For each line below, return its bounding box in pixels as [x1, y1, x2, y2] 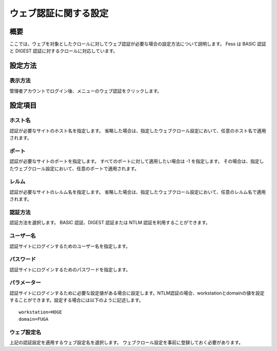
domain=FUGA [18, 316, 49, 322]
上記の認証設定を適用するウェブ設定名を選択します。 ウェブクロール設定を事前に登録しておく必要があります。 [9, 339, 244, 346]
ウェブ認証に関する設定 [9, 8, 109, 19]
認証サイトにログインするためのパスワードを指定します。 [9, 266, 131, 272]
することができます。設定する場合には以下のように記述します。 [9, 297, 144, 303]
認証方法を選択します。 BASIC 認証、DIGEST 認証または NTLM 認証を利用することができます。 [9, 220, 210, 226]
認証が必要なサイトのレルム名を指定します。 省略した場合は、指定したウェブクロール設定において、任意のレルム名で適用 [9, 189, 266, 195]
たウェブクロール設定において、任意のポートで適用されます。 [9, 165, 140, 171]
